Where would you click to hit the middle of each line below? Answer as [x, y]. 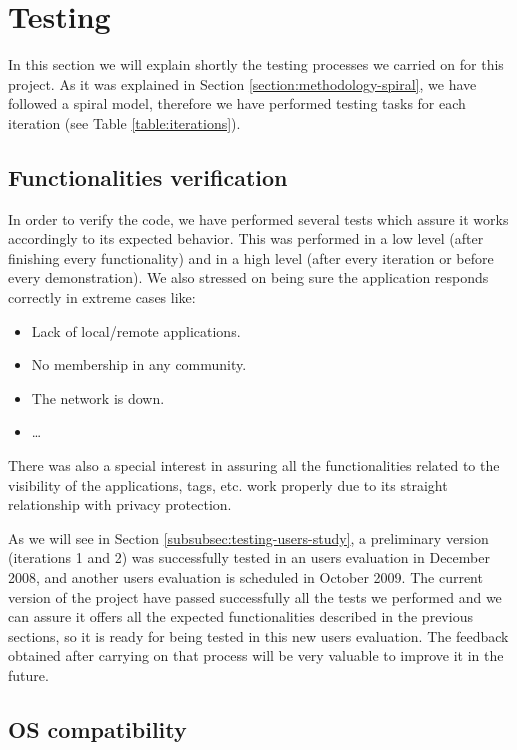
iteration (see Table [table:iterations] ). [124, 122]
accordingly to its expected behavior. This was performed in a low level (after [246, 238]
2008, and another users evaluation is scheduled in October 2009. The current [245, 577]
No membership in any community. [139, 364]
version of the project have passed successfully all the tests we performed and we [255, 596]
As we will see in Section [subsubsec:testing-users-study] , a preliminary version [248, 537]
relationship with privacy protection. [120, 504]
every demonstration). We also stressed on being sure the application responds [248, 277]
